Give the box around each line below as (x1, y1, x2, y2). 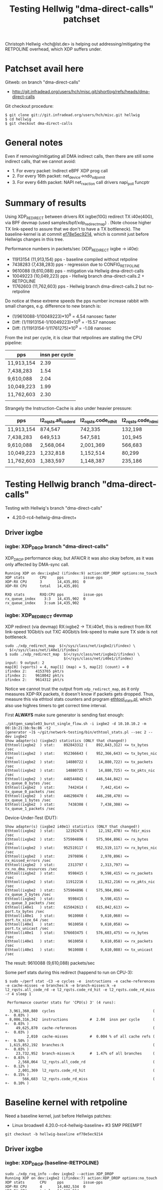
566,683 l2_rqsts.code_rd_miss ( (22, 1076, 155, 1081)
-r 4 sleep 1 (5, 992, 32, 996)
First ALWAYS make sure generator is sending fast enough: (5, 712, 124, 718)
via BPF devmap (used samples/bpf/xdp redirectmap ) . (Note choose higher (5, 220, 151, 227)
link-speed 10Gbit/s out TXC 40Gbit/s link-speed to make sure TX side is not (5, 629, 158, 635)
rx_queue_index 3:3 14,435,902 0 (5, 596, 86, 601)
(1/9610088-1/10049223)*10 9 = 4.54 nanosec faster (12, 312, 116, 319)
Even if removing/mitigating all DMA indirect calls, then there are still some (5, 153, 154, 159)
